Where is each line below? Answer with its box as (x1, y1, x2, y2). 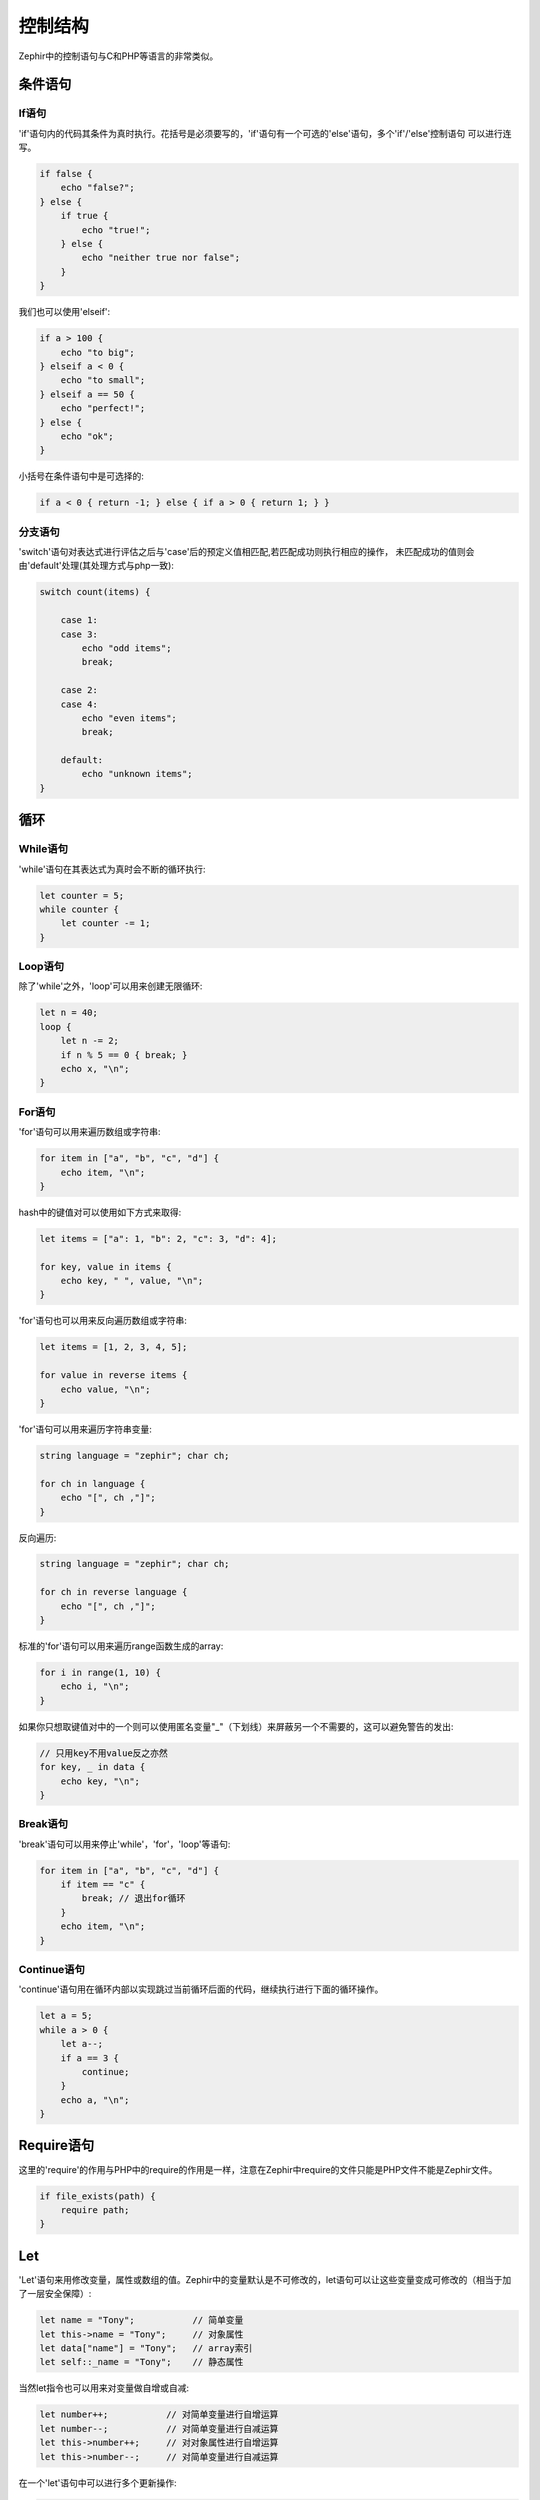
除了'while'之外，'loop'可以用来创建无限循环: (18, 980, 203, 992)
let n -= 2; (60, 1035, 120, 1047)
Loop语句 (18, 960, 65, 974)
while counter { (39, 903, 120, 915)
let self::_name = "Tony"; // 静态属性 (39, 2356, 244, 2368)
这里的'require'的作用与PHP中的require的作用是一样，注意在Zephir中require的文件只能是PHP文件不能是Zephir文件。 (18, 2163, 498, 2175)
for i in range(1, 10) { (39, 1667, 162, 1679)
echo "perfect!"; (60, 403, 146, 414)
